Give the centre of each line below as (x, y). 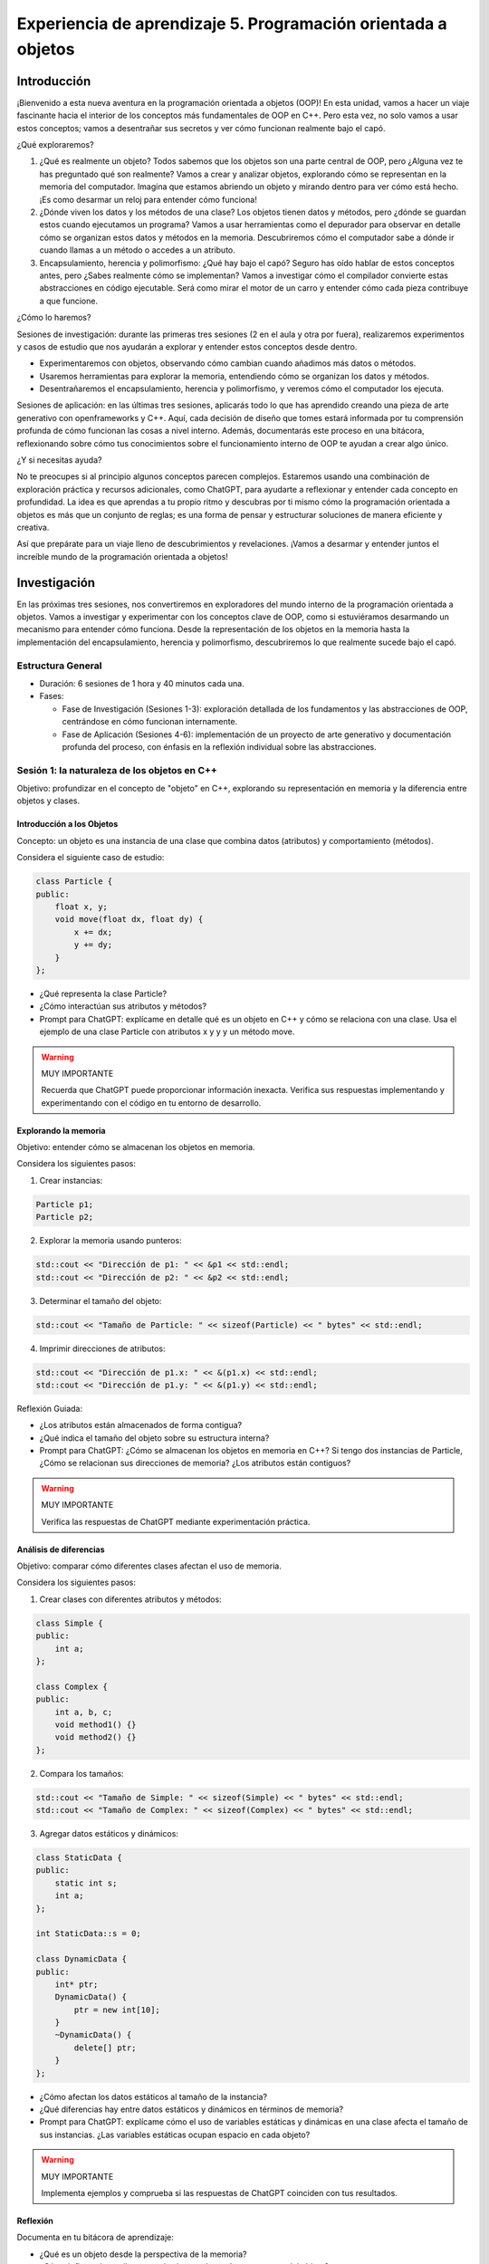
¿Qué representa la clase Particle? (103, 993)
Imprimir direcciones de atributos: (102, 1348)
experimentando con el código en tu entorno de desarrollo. (151, 1103)
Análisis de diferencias (61, 1549)
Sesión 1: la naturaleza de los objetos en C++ (117, 770)
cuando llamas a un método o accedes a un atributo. (137, 250)
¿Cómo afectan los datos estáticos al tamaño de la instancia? (153, 2096)
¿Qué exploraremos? (55, 145)
